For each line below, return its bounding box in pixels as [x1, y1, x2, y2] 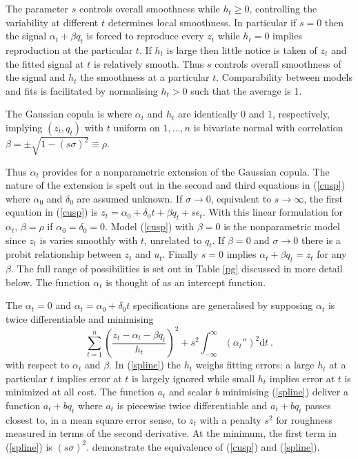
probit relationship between [6, 247, 121, 261]
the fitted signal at [6, 56, 84, 71]
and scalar [168, 384, 212, 399]
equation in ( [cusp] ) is [6, 205, 98, 219]
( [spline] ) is [6, 439, 52, 453]
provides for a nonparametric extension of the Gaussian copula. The [42, 164, 330, 178]
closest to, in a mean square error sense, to [6, 412, 186, 427]
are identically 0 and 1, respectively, [178, 106, 330, 121]
